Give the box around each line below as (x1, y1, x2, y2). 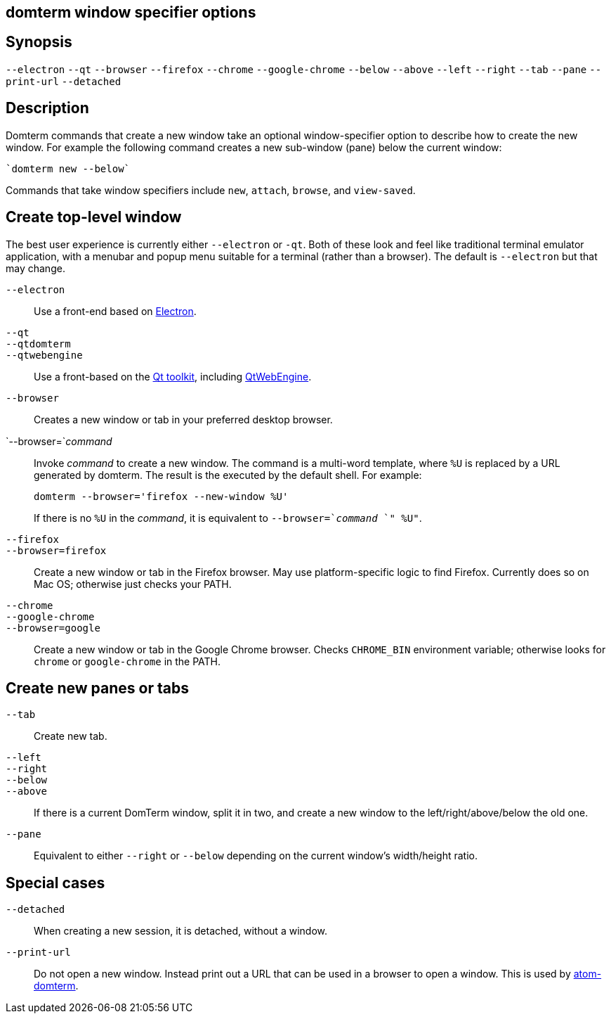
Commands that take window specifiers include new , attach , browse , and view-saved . (6, 184, 416, 196)
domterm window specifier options (6, 4, 256, 21)
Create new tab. (34, 730, 107, 743)
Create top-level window (6, 208, 182, 226)
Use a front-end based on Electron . (34, 305, 197, 317)
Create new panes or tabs (6, 679, 189, 697)
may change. (6, 262, 65, 274)
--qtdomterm (6, 338, 71, 350)
